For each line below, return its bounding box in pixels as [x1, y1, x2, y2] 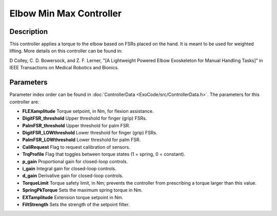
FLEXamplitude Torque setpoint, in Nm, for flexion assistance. [22, 108, 154, 114]
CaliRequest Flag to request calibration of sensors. [22, 144, 131, 150]
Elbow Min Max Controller [9, 8, 122, 19]
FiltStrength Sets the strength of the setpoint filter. [22, 202, 130, 207]
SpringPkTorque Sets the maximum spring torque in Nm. [22, 187, 143, 193]
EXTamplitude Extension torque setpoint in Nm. [22, 194, 124, 200]
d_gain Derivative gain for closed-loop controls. [22, 172, 124, 179]
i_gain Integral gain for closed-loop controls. [22, 166, 116, 172]
